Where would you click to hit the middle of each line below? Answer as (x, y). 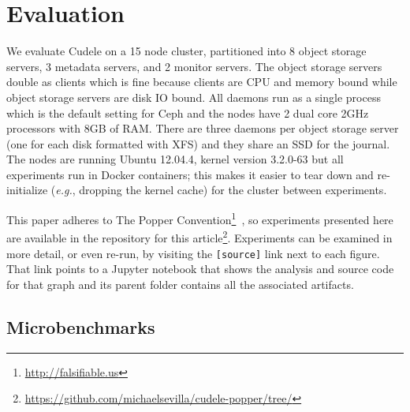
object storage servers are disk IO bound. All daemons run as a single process (194, 97)
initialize (27, 190)
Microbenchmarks (81, 326)
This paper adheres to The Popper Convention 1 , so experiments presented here (200, 218)
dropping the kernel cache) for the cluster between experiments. (233, 190)
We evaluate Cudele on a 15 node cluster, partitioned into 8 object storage (186, 51)
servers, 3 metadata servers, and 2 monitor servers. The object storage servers (194, 66)
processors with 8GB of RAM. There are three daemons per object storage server (203, 128)
